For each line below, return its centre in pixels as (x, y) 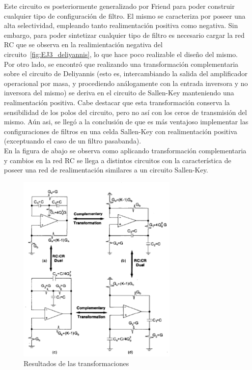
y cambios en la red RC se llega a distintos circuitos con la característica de (118, 160)
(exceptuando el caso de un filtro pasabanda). (73, 141)
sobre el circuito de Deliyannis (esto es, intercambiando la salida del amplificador (126, 73)
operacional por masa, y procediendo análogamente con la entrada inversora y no (126, 83)
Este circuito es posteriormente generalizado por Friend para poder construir (119, 6)
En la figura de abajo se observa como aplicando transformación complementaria (125, 150)
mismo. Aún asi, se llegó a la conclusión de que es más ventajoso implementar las (126, 122)
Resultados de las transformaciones (76, 363)
